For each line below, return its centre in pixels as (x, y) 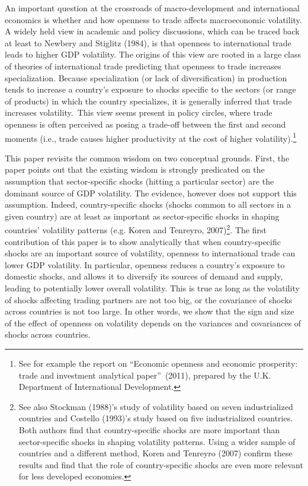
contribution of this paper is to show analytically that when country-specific (143, 241)
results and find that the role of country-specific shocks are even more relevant (161, 464)
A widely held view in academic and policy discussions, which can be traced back (152, 31)
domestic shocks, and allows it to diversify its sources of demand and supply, (144, 276)
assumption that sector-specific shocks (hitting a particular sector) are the (139, 181)
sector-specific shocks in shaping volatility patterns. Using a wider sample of (157, 441)
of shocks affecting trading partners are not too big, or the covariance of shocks (149, 299)
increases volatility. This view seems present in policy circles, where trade (139, 112)
